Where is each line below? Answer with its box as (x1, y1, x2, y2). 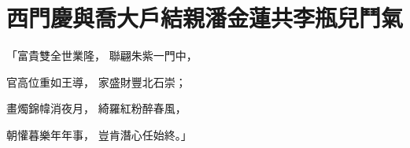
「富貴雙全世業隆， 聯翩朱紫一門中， (6, 47, 198, 64)
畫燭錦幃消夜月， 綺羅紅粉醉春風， (6, 100, 187, 117)
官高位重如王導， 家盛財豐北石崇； (6, 73, 187, 90)
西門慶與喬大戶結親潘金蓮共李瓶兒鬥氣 (6, 2, 404, 34)
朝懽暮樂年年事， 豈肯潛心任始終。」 (6, 126, 192, 142)
